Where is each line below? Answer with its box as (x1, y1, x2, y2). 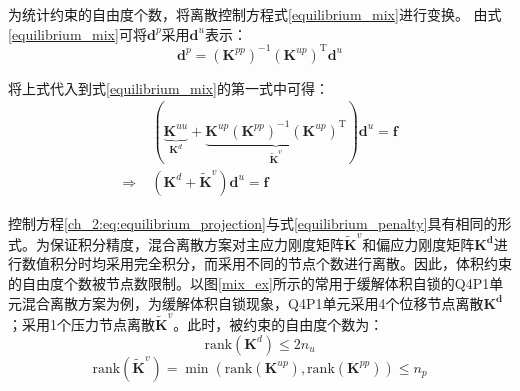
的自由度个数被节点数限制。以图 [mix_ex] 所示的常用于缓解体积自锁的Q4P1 (8, 273, 490, 294)
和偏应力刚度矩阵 (362, 233, 475, 254)
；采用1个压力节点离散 (8, 313, 155, 334)
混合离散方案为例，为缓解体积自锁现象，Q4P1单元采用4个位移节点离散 (21, 292, 484, 313)
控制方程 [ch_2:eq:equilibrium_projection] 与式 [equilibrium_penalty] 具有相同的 (8, 212, 498, 233)
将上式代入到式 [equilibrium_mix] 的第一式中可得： (8, 77, 329, 98)
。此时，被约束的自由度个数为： (173, 313, 384, 334)
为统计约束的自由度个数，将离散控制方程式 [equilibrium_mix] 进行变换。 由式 (8, 4, 502, 24)
